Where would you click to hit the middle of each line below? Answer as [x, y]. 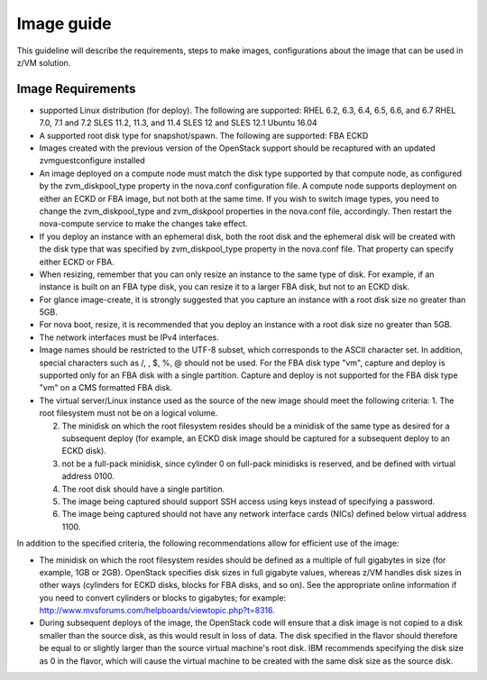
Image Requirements [76, 89]
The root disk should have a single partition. [143, 489]
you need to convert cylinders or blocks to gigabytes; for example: [163, 597]
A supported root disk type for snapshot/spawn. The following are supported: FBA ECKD [204, 135]
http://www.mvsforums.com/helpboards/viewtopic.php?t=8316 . [157, 611]
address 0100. [88, 476]
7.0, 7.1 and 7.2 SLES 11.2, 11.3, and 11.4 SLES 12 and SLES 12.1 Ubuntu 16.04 [178, 123]
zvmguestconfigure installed [92, 161]
